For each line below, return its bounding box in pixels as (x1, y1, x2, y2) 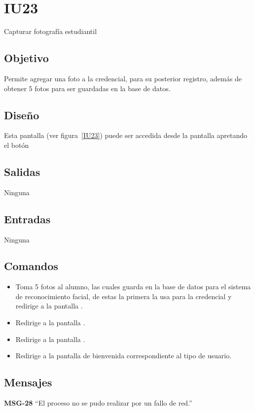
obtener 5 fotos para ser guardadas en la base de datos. (4, 83, 171, 93)
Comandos (4, 258, 58, 274)
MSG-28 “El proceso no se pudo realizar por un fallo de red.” (4, 398, 192, 408)
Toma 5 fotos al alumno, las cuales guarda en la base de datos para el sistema (15, 281, 251, 292)
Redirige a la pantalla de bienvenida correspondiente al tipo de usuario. (15, 350, 232, 361)
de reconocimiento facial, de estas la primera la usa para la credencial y (15, 291, 232, 301)
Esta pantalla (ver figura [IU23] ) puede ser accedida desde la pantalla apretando (4, 130, 247, 140)
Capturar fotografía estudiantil (4, 26, 97, 36)
